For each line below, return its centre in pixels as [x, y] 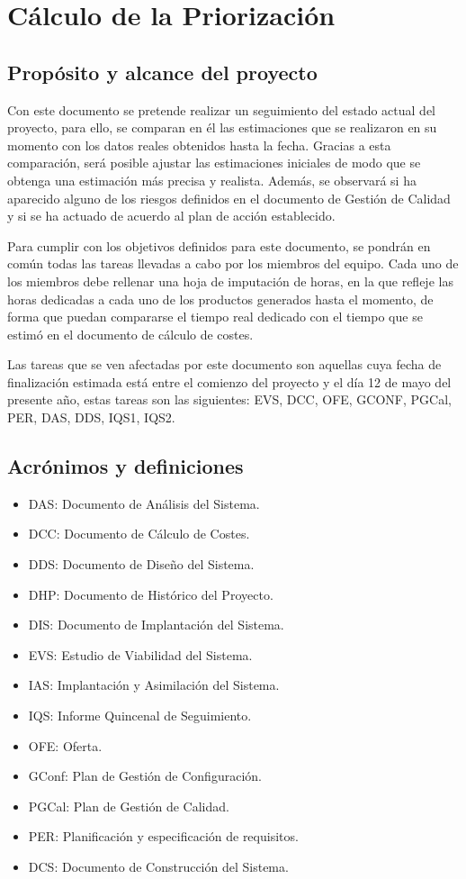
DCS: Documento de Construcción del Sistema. [158, 866]
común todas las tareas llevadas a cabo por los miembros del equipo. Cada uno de [233, 263]
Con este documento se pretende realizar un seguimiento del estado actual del [221, 109]
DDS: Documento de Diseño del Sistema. [141, 564]
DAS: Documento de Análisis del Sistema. [144, 503]
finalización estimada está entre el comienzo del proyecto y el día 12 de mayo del [229, 381]
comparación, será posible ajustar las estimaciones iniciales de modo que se [214, 163]
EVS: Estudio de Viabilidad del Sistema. [140, 654]
